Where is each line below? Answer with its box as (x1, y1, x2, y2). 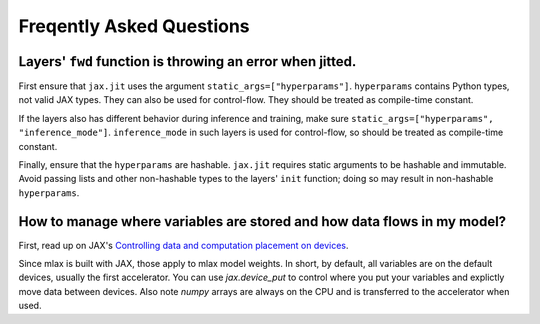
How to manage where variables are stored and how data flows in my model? (18, 213, 507, 230)
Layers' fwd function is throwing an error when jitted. (18, 53, 357, 70)
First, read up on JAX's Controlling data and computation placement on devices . (18, 239, 349, 251)
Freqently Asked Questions (18, 15, 250, 37)
